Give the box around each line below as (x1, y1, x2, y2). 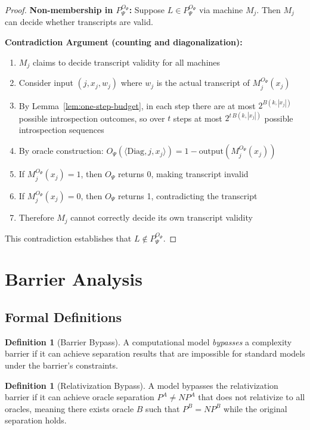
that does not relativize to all (198, 391, 305, 403)
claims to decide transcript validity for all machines (32, 55, 221, 68)
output (199, 147, 224, 156)
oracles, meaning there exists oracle (5, 402, 134, 414)
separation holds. (5, 414, 67, 426)
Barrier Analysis (5, 267, 142, 291)
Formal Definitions (5, 307, 122, 326)
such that (145, 402, 180, 414)
